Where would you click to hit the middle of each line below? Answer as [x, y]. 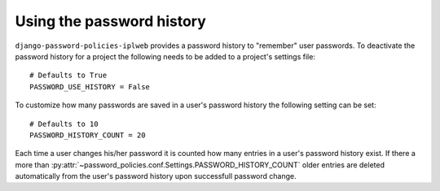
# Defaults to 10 [64, 124]
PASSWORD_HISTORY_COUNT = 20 [88, 135]
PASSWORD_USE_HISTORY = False [90, 87]
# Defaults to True [68, 76]
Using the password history [111, 21]
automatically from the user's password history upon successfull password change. [156, 176]
